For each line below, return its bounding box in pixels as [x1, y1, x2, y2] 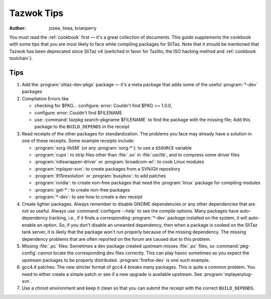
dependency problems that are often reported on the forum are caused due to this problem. [22, 236, 211, 242]
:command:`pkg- [216, 243, 250, 249]
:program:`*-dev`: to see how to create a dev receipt [34, 194, 143, 200]
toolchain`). [9, 55, 33, 61]
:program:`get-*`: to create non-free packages [34, 187, 130, 193]
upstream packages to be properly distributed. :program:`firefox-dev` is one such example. [22, 257, 210, 263]
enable [22, 222, 36, 228]
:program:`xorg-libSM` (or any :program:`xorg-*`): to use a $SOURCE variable [34, 144, 192, 151]
